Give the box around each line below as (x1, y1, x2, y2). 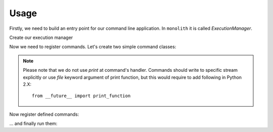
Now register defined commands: (9, 111, 79, 117)
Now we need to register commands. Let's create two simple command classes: (9, 43, 176, 50)
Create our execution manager (9, 34, 73, 40)
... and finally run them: (9, 120, 58, 126)
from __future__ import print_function (32, 93, 131, 99)
